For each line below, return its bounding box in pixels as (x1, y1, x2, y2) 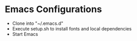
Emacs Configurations (5, 4, 102, 15)
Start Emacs (12, 31, 38, 37)
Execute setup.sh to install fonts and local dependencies (12, 25, 132, 31)
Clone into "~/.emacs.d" (12, 20, 64, 26)
